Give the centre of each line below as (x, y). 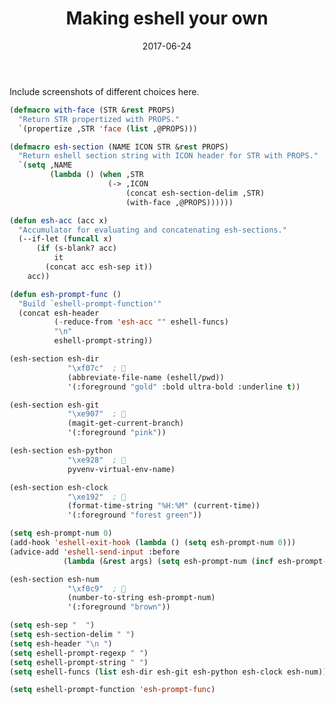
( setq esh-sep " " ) (52, 625)
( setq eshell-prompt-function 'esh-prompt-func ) (112, 690)
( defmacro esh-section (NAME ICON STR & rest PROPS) (119, 147)
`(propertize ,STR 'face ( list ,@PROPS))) (108, 128)
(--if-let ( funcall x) (65, 239)
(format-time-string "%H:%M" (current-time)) (164, 506)
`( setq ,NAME (45, 165)
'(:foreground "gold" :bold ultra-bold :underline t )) (184, 387)
